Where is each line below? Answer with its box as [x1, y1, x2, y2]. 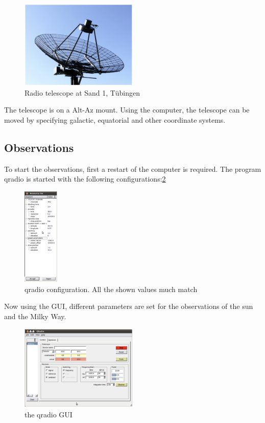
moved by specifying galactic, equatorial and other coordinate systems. [4, 114, 226, 125]
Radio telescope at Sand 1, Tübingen [25, 87, 140, 98]
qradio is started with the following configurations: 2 [4, 173, 166, 184]
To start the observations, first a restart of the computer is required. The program [4, 163, 261, 174]
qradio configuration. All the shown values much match [25, 283, 198, 294]
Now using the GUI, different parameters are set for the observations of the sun [4, 301, 253, 311]
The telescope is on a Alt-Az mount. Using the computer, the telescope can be [4, 104, 250, 115]
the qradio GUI [25, 409, 73, 419]
